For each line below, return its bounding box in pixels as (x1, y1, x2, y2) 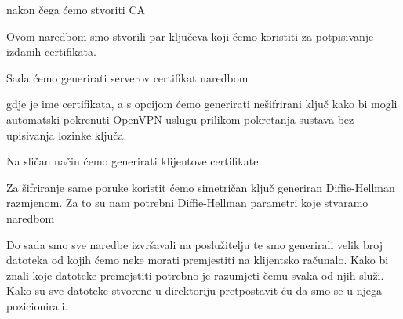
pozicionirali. (6, 297, 68, 314)
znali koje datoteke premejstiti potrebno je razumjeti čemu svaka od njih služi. (6, 266, 384, 283)
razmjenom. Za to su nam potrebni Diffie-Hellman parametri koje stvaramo (6, 194, 369, 211)
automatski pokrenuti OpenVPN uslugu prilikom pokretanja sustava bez (6, 111, 354, 127)
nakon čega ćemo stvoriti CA (6, 2, 146, 17)
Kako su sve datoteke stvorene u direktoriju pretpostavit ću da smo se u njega (6, 282, 382, 299)
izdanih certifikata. (6, 43, 96, 60)
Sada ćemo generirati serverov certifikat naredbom (6, 69, 249, 85)
